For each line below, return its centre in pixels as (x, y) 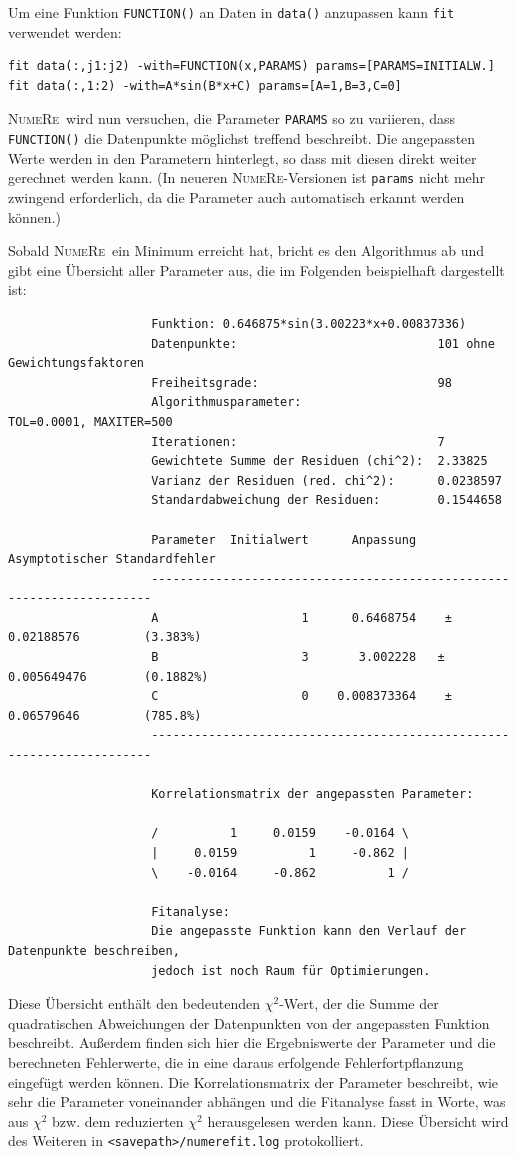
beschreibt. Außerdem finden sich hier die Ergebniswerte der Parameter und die (252, 1042)
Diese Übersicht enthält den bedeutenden (134, 1003)
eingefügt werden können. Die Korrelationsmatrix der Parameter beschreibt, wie (253, 1081)
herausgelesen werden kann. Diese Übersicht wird (358, 1120)
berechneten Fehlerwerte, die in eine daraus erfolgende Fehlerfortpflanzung (236, 1061)
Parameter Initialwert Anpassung (284, 539)
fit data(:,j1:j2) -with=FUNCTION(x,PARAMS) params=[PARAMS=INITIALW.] (251, 66)
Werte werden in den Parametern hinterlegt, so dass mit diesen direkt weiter (242, 157)
